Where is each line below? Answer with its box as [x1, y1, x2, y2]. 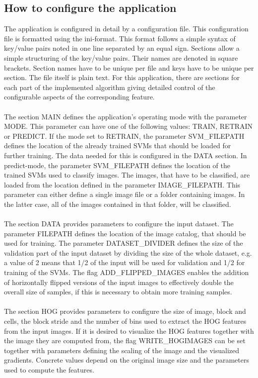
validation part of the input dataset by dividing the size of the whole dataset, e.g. [4, 247, 252, 258]
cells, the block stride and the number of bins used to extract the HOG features [4, 316, 247, 326]
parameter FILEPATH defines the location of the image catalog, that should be [4, 228, 246, 238]
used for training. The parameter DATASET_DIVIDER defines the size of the [4, 238, 243, 248]
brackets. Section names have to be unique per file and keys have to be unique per [4, 62, 254, 73]
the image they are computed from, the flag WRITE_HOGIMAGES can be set [4, 335, 246, 346]
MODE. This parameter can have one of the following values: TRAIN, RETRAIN [4, 121, 253, 131]
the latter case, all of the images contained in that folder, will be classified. [4, 198, 231, 209]
